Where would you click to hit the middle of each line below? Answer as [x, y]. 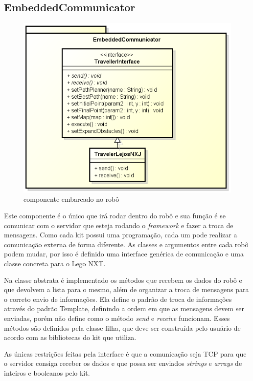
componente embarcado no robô [71, 199]
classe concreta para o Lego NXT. [55, 263]
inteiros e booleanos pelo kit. [47, 372]
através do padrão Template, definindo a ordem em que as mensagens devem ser [124, 308]
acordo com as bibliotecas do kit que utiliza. [70, 337]
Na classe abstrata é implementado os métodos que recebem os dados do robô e [123, 280]
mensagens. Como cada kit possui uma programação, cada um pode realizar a [121, 235]
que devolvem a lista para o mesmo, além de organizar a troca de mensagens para [126, 289]
